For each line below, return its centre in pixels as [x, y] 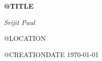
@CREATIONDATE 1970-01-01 [51, 54]
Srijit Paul [20, 22]
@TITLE [19, 6]
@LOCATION [25, 38]
